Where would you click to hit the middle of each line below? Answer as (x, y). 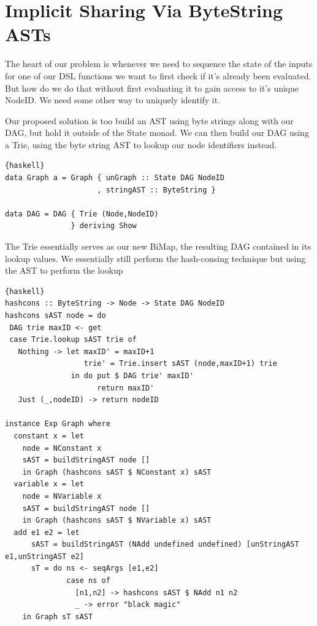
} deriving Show (104, 226)
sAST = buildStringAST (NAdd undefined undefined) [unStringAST (165, 545)
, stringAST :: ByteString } (156, 190)
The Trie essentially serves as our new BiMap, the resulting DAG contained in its (158, 246)
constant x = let (49, 436)
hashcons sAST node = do (55, 315)
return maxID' (126, 388)
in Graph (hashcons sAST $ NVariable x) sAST (117, 521)
